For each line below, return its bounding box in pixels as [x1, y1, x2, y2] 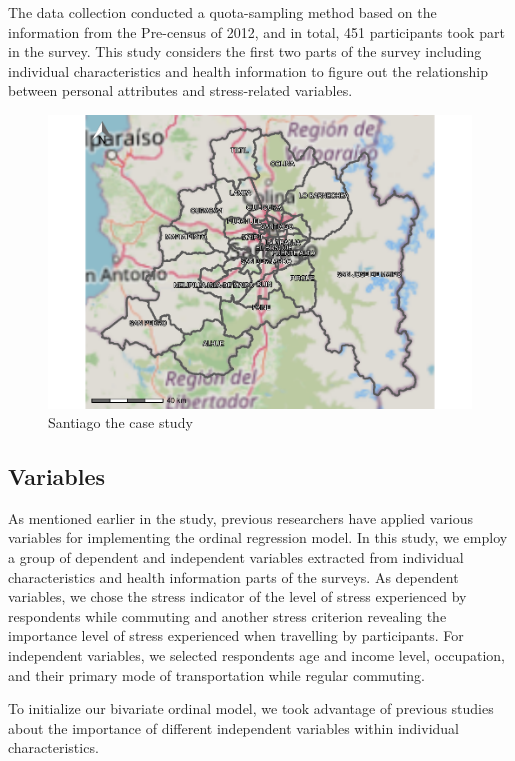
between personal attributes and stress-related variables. [8, 80, 353, 101]
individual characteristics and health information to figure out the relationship [8, 60, 489, 81]
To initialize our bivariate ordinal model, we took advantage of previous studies [8, 698, 494, 719]
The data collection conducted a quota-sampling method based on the [8, 2, 437, 22]
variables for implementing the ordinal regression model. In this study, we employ [8, 527, 508, 548]
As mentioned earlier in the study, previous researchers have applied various [8, 507, 474, 528]
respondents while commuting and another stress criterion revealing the [8, 605, 447, 626]
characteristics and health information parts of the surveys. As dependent [8, 566, 459, 587]
